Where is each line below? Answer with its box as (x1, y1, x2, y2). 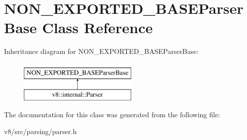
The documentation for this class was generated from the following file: (4, 109, 220, 120)
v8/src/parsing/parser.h (4, 126, 77, 136)
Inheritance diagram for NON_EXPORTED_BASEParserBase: (4, 46, 199, 56)
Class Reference (42, 17, 153, 38)
